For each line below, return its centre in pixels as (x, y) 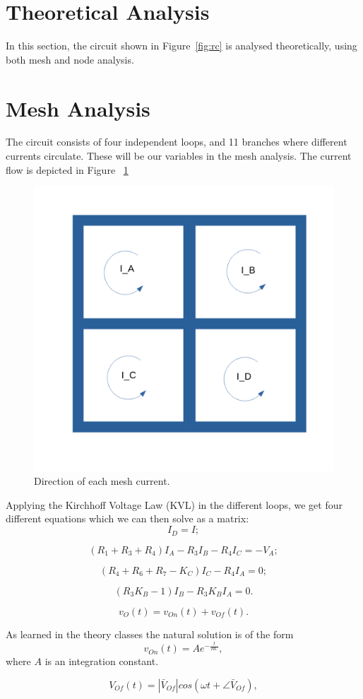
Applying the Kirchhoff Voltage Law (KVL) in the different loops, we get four (174, 504)
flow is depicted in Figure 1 (67, 169)
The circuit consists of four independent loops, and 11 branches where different (177, 142)
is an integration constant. (102, 661)
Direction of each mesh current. (102, 481)
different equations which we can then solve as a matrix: (127, 518)
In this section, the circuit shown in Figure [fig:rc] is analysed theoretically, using (181, 46)
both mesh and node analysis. (70, 59)
